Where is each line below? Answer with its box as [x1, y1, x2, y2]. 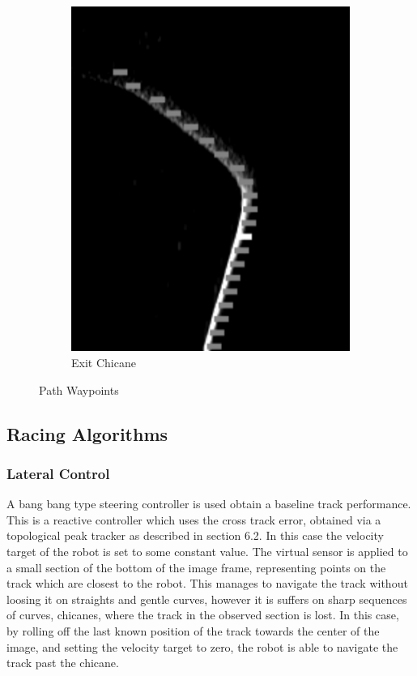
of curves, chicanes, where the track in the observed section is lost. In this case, [6, 606, 399, 623]
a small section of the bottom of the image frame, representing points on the [6, 558, 386, 575]
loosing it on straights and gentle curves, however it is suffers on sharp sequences [6, 590, 407, 607]
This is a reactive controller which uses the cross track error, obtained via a [6, 511, 381, 528]
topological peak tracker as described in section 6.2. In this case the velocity [6, 527, 384, 544]
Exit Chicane [71, 354, 136, 371]
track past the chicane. [6, 654, 119, 671]
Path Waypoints [39, 381, 119, 398]
